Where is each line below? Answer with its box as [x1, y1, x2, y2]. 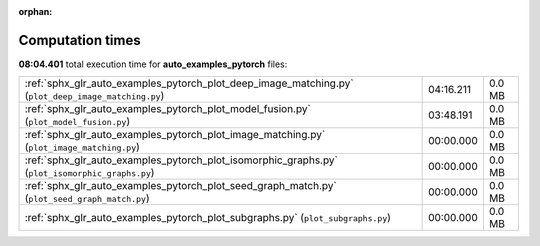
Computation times [18, 31, 141, 49]
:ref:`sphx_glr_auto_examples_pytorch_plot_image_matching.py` [24, 128, 326, 142]
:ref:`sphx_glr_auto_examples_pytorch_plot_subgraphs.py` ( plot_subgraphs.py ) [24, 211, 392, 225]
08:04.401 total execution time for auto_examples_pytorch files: [18, 58, 288, 70]
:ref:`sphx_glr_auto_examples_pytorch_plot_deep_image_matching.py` [24, 76, 354, 90]
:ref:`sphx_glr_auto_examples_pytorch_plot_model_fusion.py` [24, 102, 312, 116]
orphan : [18, 6, 53, 17]
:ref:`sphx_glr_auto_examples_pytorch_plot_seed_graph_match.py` [24, 179, 337, 193]
